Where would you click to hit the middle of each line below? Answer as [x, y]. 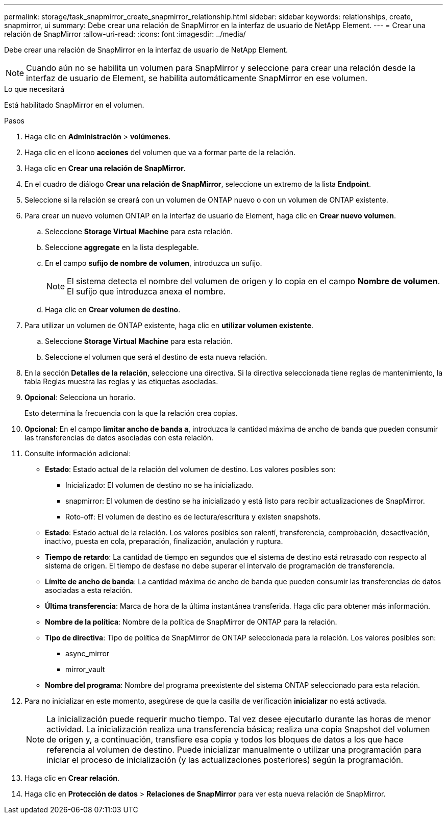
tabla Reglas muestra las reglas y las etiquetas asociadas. [121, 381]
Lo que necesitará [34, 89]
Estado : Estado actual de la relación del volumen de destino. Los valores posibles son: [190, 469]
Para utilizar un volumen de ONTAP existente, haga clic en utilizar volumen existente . [169, 325]
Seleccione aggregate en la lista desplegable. [122, 247]
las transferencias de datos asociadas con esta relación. [119, 438]
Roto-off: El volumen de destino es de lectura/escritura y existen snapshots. [193, 517]
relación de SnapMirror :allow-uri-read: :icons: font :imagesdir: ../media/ [125, 34]
